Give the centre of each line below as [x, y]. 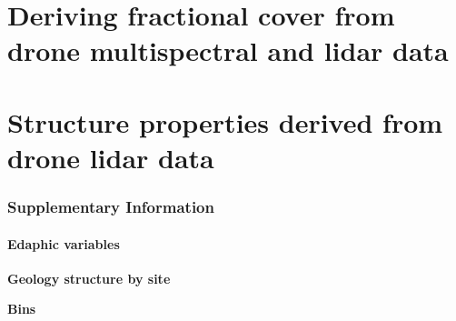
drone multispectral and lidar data [228, 50]
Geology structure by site [89, 278]
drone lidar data [111, 157]
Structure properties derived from [225, 121]
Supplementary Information [111, 207]
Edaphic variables [64, 243]
